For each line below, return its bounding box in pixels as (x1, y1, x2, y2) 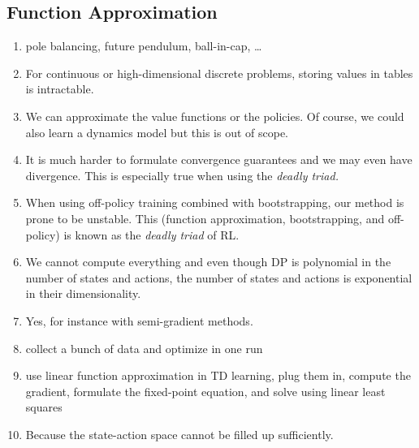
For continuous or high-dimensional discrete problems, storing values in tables (25, 64, 413, 81)
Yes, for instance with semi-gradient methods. (25, 312, 253, 329)
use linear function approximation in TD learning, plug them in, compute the (25, 367, 411, 384)
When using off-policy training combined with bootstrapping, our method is (25, 194, 404, 211)
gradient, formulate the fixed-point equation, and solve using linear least (25, 382, 386, 399)
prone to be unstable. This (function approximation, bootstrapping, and (25, 209, 385, 226)
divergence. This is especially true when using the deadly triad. (25, 166, 339, 183)
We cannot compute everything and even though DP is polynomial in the (25, 253, 391, 270)
